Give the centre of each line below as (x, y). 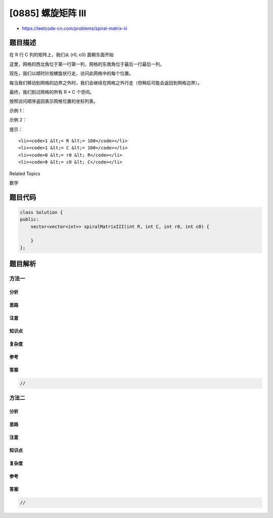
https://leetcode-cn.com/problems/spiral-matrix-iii (75, 28)
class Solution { (41, 212)
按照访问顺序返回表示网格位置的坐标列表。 (54, 101)
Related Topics (25, 173)
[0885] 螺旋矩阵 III (48, 13)
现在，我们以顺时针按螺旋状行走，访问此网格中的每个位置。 (71, 73)
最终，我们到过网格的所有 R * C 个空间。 (52, 92)
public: (29, 220)
